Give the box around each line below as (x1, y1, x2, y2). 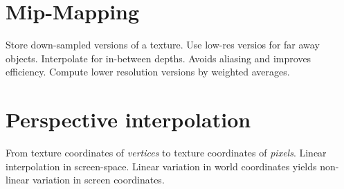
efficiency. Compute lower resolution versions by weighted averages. (6, 64, 290, 79)
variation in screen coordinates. (32, 172, 165, 187)
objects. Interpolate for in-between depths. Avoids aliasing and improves (6, 51, 311, 65)
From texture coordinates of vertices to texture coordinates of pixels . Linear (6, 145, 327, 160)
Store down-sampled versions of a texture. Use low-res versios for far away (6, 37, 320, 52)
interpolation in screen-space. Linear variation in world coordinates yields (6, 159, 317, 173)
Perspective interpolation (6, 105, 251, 134)
